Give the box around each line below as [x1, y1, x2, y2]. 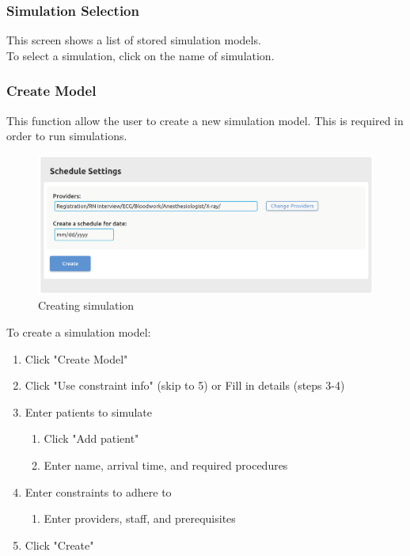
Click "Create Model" [25, 350, 128, 367]
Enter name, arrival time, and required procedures [44, 456, 288, 473]
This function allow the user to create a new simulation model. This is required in [6, 112, 404, 128]
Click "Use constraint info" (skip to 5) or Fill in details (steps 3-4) [25, 377, 345, 394]
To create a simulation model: [6, 323, 151, 340]
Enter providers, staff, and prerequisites [44, 510, 236, 527]
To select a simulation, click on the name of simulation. [6, 47, 275, 63]
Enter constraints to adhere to [25, 483, 172, 500]
